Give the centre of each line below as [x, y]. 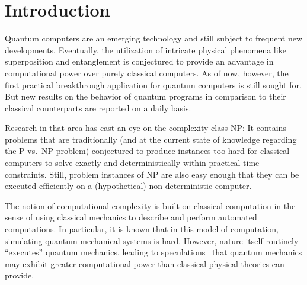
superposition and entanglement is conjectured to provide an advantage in [139, 61]
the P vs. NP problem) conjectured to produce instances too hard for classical [147, 151]
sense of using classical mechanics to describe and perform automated [131, 217]
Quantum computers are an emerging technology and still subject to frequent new [154, 38]
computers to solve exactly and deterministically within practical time [132, 163]
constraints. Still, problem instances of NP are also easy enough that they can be [152, 174]
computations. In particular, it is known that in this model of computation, [142, 229]
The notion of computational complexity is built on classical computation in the [150, 205]
